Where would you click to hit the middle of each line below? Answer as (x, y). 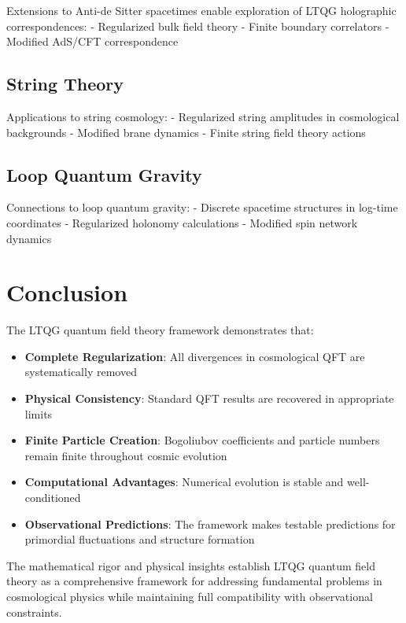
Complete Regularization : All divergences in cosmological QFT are (195, 356)
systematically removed (81, 372)
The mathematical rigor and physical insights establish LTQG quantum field (191, 565)
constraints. (34, 612)
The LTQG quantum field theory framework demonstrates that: (160, 330)
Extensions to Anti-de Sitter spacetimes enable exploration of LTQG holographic (201, 10)
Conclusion (67, 292)
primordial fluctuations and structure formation (140, 539)
